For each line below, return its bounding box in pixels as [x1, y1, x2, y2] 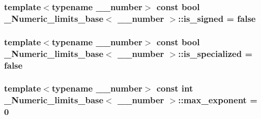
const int [156, 82, 193, 95]
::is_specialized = [178, 47, 253, 59]
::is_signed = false [178, 12, 256, 24]
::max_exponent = [178, 94, 257, 106]
